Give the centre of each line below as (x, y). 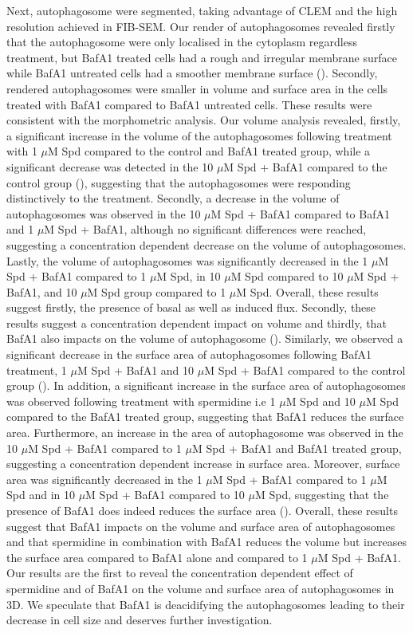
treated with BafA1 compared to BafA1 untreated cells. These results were (189, 104)
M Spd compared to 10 (287, 276)
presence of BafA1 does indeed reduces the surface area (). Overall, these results (202, 510)
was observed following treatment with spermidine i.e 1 (141, 401)
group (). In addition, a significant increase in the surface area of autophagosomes (206, 385)
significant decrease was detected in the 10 (110, 166)
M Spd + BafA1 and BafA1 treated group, (297, 448)
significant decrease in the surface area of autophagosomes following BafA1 (189, 354)
